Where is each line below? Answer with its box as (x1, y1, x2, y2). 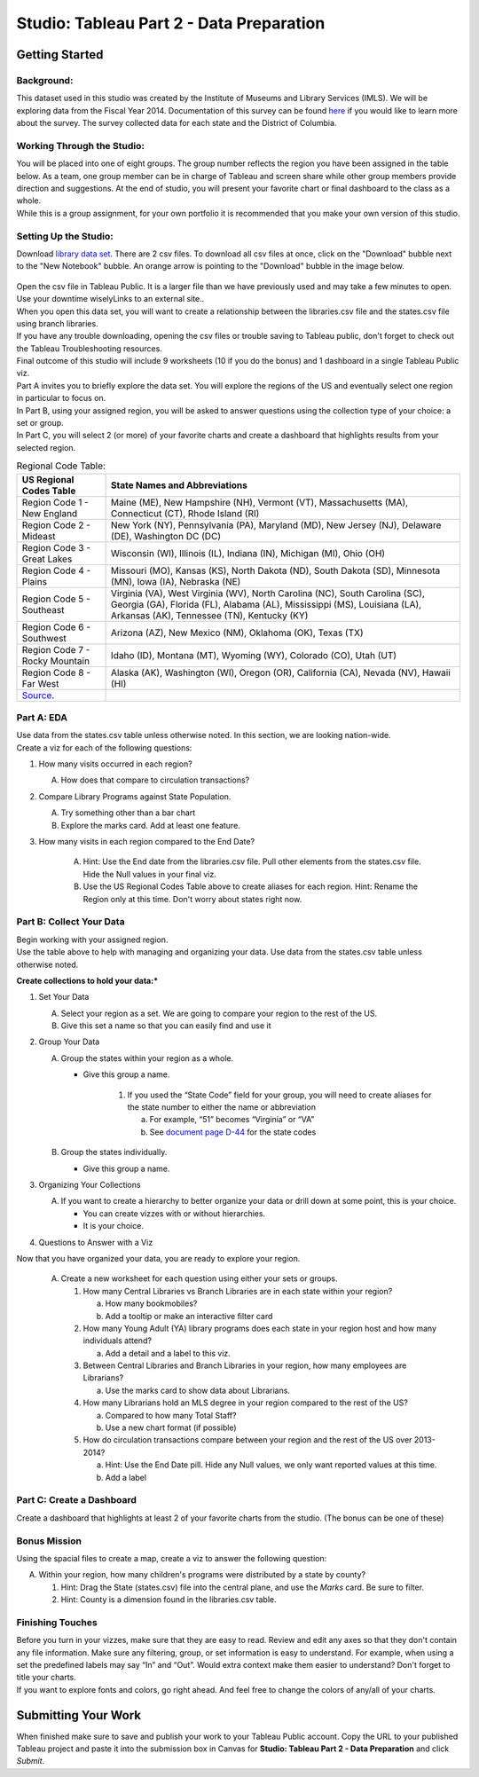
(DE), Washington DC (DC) (111, 530, 222, 542)
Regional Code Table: (16, 460, 106, 472)
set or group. (16, 418, 64, 429)
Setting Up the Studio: (16, 230, 114, 242)
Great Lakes (21, 553, 73, 565)
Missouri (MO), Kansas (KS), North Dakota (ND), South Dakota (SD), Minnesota (111, 564, 441, 577)
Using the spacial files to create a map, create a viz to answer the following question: (16, 1553, 327, 1563)
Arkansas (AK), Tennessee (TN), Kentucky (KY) (111, 609, 309, 621)
